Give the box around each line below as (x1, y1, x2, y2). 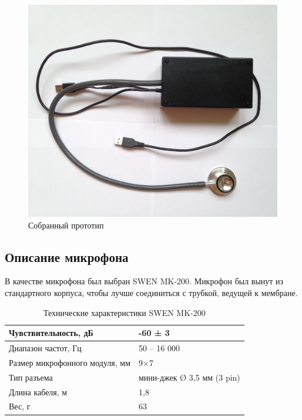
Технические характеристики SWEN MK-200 (43, 306, 206, 318)
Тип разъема (9, 371, 53, 383)
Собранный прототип (28, 219, 104, 231)
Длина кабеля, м (9, 385, 68, 398)
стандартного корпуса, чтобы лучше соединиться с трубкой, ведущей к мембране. (5, 287, 298, 299)
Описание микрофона (5, 247, 129, 266)
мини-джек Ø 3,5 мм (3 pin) (139, 371, 240, 383)
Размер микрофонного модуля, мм (9, 356, 130, 368)
